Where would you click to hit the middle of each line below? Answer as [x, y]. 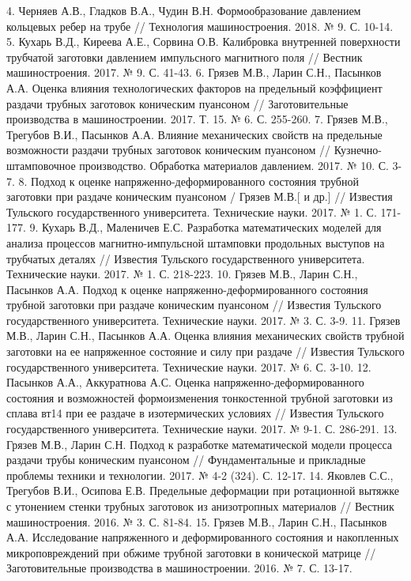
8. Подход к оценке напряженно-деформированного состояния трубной [189, 181]
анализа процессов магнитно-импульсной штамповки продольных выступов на [196, 242]
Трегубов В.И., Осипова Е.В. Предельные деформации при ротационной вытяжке [203, 490]
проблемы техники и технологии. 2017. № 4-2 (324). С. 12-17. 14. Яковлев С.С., [200, 475]
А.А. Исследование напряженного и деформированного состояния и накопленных [203, 537]
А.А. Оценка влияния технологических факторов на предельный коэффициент [194, 87]
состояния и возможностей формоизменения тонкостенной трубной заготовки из [200, 397]
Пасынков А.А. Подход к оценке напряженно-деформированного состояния [187, 289]
